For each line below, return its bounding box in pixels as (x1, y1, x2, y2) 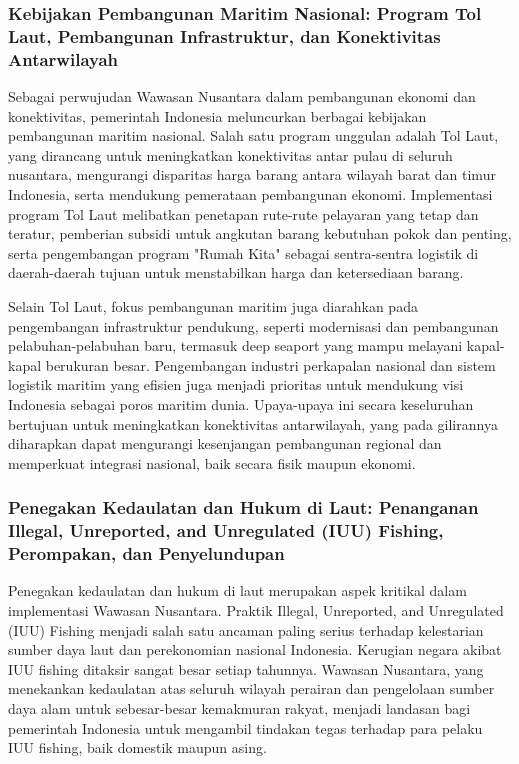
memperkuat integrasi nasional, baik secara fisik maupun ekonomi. (8, 452, 416, 473)
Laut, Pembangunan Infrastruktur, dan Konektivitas (8, 23, 441, 48)
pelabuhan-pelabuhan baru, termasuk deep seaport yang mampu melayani (8, 335, 463, 356)
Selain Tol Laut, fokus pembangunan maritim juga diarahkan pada (8, 296, 418, 316)
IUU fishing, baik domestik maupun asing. (8, 737, 267, 758)
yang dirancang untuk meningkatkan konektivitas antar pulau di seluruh (8, 144, 453, 165)
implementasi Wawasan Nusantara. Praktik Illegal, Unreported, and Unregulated (8, 600, 504, 620)
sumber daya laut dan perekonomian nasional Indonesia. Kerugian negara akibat (8, 639, 502, 660)
